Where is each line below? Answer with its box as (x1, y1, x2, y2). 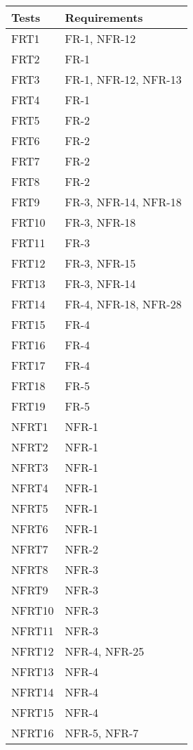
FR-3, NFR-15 (65, 255, 136, 271)
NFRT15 (11, 704, 54, 720)
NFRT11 (11, 623, 54, 639)
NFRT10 (11, 602, 54, 618)
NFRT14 (11, 684, 54, 700)
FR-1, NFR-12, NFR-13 (65, 71, 182, 87)
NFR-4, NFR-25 (65, 643, 145, 659)
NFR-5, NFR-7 (65, 725, 139, 741)
